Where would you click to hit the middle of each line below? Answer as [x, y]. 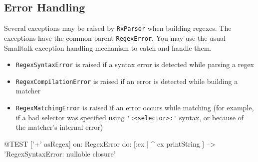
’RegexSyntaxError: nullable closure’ [60, 153]
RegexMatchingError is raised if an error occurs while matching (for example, [135, 108]
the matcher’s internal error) [59, 127]
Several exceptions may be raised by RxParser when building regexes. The [118, 28]
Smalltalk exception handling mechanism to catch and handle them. [108, 47]
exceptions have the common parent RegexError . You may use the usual [115, 38]
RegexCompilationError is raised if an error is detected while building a [127, 81]
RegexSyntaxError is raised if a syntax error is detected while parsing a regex [135, 64]
